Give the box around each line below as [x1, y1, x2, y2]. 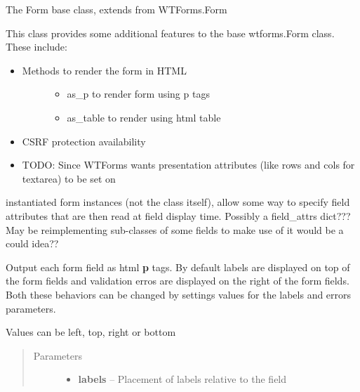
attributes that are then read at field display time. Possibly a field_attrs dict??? [6, 208, 351, 223]
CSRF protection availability [22, 133, 146, 148]
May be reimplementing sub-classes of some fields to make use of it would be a [6, 222, 344, 237]
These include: [6, 39, 67, 54]
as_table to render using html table [67, 110, 221, 124]
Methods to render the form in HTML [22, 63, 187, 77]
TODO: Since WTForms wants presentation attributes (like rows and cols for [22, 157, 355, 172]
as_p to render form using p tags [67, 86, 210, 101]
